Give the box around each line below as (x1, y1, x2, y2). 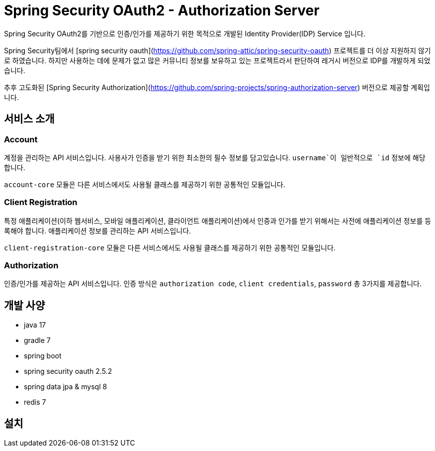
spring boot (24, 351, 62, 360)
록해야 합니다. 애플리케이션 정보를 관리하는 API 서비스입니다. (4, 226, 191, 235)
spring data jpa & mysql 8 (24, 382, 107, 391)
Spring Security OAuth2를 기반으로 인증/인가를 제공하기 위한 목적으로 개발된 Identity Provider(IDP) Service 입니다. (4, 29, 365, 38)
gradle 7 (24, 336, 51, 345)
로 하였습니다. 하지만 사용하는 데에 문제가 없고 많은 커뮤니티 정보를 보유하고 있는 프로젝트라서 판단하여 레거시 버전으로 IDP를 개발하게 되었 (4, 56, 431, 65)
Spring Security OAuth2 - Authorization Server (4, 2, 320, 19)
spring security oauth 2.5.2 (24, 367, 112, 376)
